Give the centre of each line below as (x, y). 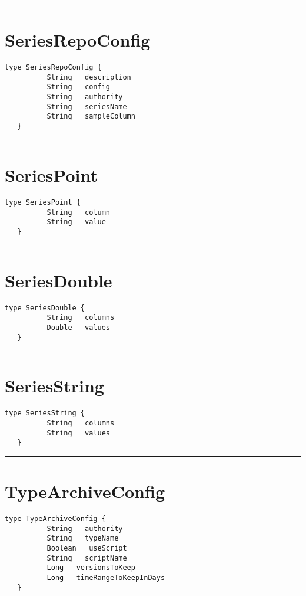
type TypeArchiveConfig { (55, 519)
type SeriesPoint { (43, 202)
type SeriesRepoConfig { (53, 68)
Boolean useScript (87, 548)
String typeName (83, 538)
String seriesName (87, 107)
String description (89, 77)
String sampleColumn (91, 117)
